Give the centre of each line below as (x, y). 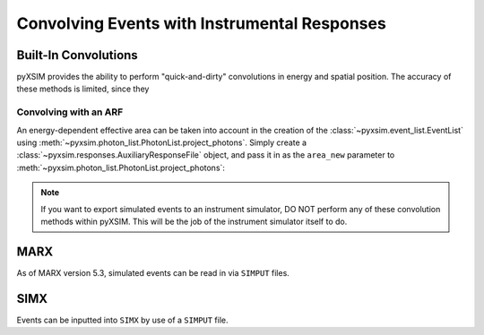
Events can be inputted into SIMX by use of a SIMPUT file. (122, 320)
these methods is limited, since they (83, 89)
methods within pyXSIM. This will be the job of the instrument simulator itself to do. (194, 221)
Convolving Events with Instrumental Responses (202, 23)
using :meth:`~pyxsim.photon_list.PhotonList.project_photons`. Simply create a (162, 142)
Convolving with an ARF (70, 112)
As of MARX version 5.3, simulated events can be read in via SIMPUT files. (153, 272)
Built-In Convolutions (77, 55)
